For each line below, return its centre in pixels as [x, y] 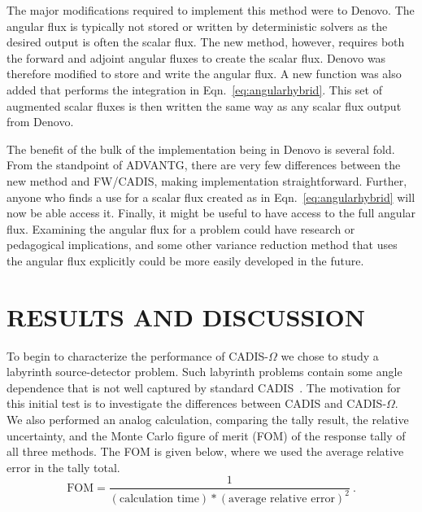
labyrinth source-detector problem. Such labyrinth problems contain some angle [204, 372]
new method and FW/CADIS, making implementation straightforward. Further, [207, 180]
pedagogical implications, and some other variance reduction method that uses [202, 245]
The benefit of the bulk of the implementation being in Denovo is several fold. [201, 149]
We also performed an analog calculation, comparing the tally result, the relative [208, 419]
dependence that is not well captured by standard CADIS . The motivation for [204, 387]
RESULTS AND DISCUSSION [186, 316]
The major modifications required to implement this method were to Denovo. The [211, 10]
